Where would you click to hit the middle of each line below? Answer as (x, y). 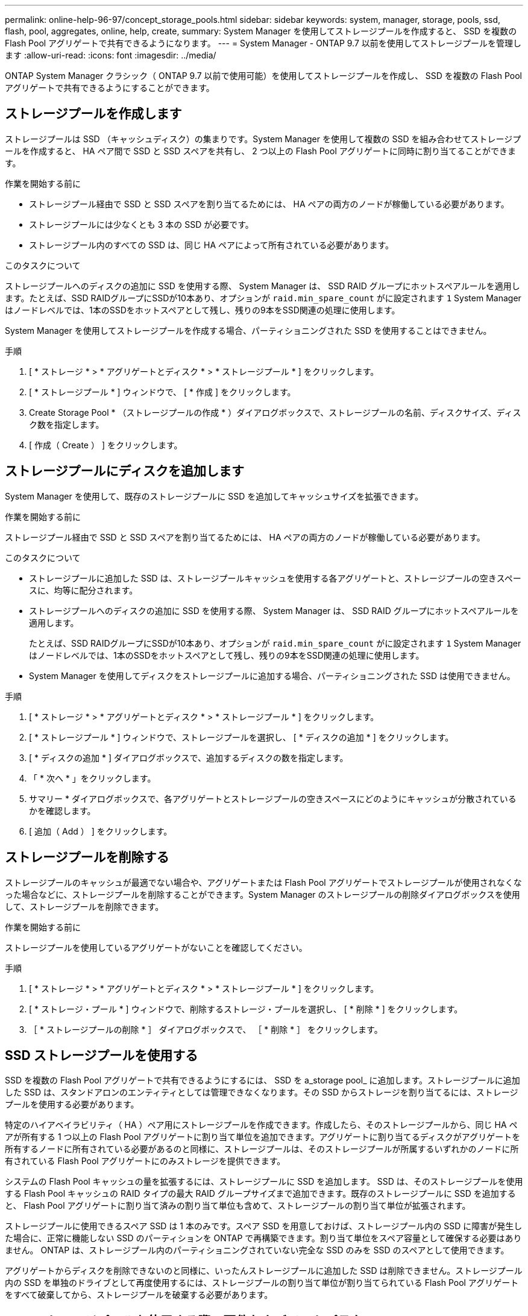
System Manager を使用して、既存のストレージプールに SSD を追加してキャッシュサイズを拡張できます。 (214, 496)
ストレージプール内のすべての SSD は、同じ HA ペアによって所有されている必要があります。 (212, 245)
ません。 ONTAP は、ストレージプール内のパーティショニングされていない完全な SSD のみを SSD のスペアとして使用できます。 (257, 1250)
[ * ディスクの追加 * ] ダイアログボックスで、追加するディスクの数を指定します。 (189, 757)
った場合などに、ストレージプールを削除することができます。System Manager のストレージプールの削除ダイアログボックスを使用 (262, 894)
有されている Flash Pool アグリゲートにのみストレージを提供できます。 (145, 1161)
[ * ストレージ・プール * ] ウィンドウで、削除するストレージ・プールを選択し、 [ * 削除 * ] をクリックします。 (246, 1009)
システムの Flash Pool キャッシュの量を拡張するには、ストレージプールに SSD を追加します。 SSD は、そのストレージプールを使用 (264, 1182)
